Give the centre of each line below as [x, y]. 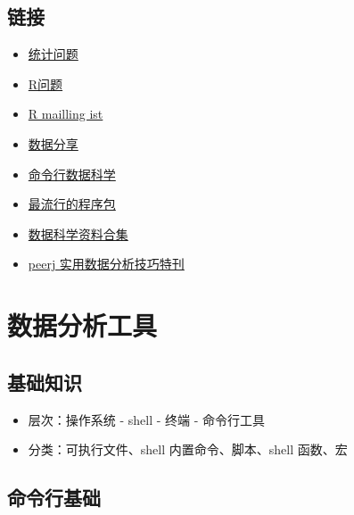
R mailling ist [66, 114]
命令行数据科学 [72, 174]
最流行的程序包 [72, 204]
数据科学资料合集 [78, 233]
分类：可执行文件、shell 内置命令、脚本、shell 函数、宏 [188, 449]
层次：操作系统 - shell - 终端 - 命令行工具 [147, 419]
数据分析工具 [82, 325]
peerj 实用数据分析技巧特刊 [106, 264]
